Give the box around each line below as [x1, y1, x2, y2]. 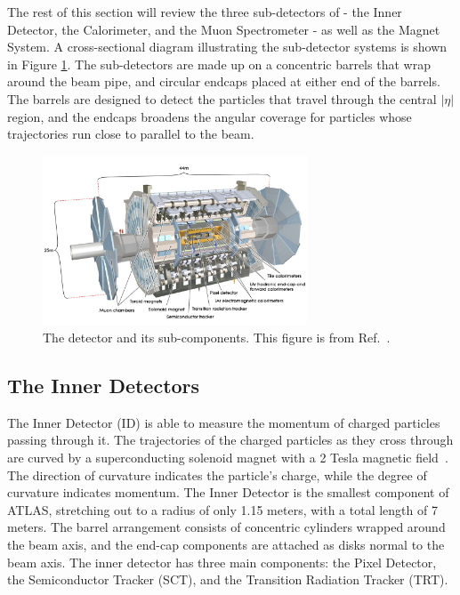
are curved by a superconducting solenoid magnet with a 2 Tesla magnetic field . [7, 448, 448, 467]
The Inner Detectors [7, 372, 200, 399]
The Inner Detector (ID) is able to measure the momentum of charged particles [7, 413, 440, 431]
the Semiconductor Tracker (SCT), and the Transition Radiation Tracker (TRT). [7, 570, 448, 589]
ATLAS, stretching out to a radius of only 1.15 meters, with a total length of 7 [7, 500, 438, 519]
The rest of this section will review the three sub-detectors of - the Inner [7, 3, 402, 20]
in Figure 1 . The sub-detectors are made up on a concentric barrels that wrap [7, 54, 431, 73]
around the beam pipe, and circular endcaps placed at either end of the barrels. [7, 72, 440, 91]
